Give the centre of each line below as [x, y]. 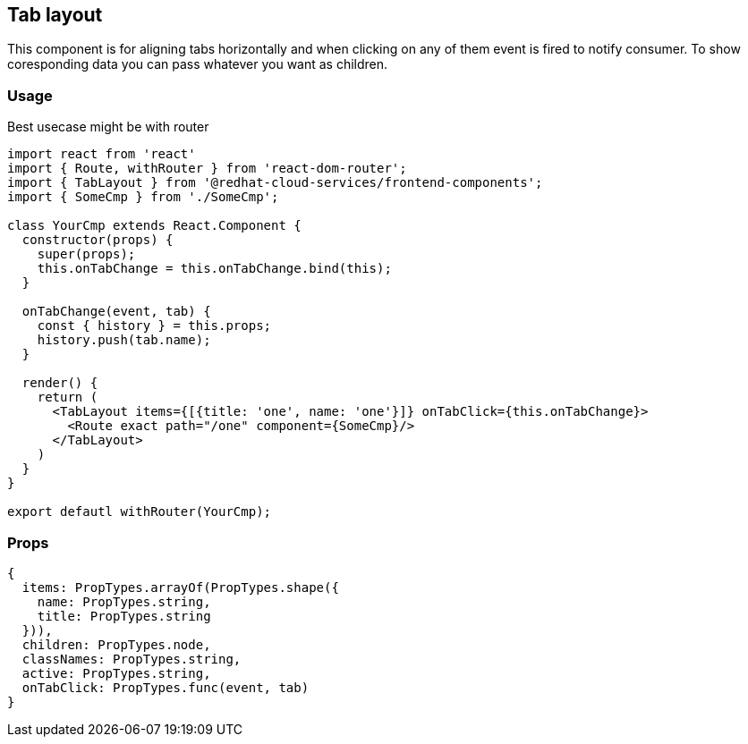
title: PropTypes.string [124, 616]
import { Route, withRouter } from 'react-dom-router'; [207, 169]
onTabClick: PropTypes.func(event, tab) [166, 687]
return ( [68, 397]
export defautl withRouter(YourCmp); [140, 512]
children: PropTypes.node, [116, 644]
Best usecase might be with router [108, 127]
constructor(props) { [98, 240]
